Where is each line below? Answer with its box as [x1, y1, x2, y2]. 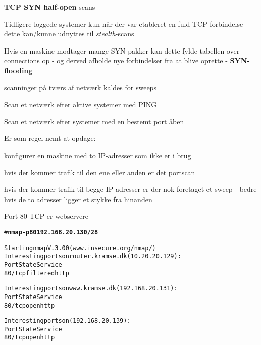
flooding [4, 65, 33, 75]
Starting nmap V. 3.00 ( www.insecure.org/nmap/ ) [4, 244, 156, 252]
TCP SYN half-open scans [4, 2, 95, 12]
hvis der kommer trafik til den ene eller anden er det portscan [4, 167, 195, 177]
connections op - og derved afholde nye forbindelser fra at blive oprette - [4, 55, 228, 66]
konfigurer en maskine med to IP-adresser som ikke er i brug [4, 150, 191, 160]
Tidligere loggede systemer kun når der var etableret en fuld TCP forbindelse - [4, 18, 248, 29]
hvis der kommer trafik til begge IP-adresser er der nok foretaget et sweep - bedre [4, 184, 257, 194]
